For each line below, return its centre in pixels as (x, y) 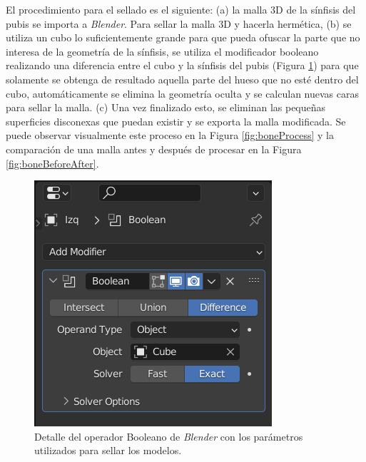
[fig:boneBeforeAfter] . (52, 163)
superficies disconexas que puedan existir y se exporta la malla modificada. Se (176, 121)
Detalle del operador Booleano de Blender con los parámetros (169, 436)
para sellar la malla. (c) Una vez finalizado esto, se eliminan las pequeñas (166, 107)
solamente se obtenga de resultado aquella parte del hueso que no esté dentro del (182, 79)
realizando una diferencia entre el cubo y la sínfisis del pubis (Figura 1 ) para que (182, 65)
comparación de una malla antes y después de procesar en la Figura (154, 149)
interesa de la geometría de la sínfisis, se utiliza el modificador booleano (162, 51)
